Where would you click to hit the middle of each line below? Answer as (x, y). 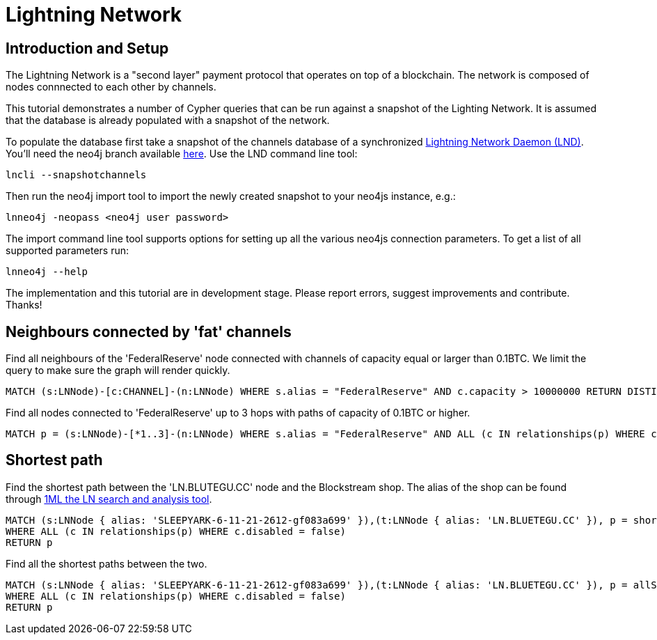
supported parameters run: (67, 251)
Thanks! (24, 305)
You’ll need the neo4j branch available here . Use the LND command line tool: (182, 154)
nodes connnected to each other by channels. (111, 87)
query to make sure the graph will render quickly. (118, 370)
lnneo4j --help (47, 272)
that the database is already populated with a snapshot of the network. (168, 120)
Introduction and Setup (87, 48)
